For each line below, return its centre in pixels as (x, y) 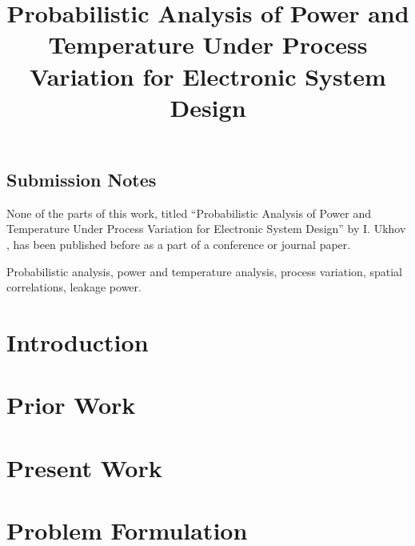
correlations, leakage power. (74, 287)
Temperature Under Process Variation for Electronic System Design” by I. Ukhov (206, 229)
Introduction (78, 341)
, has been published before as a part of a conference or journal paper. (179, 244)
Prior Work (71, 405)
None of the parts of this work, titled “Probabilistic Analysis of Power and (189, 213)
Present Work (84, 467)
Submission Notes (82, 179)
